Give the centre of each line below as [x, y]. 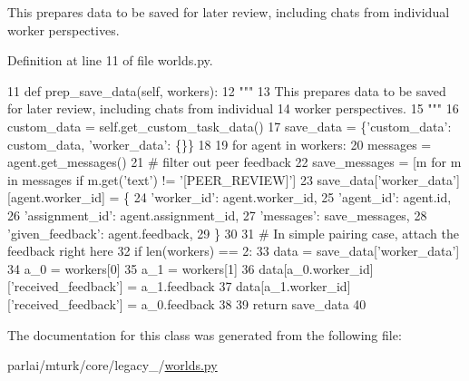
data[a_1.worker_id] [293, 286]
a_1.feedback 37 [186, 286]
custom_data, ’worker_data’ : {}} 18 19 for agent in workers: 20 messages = [220, 144]
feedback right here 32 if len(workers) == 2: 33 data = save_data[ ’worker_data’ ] [234, 251]
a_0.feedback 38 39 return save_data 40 [254, 303]
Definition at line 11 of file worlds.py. [110, 60]
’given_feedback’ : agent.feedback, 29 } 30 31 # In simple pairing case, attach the [233, 233]
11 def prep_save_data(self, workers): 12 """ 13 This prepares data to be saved [227, 90]
